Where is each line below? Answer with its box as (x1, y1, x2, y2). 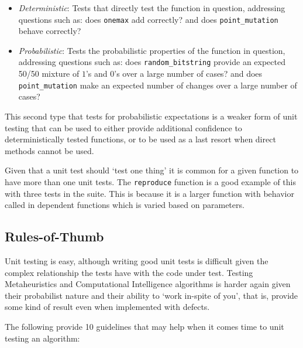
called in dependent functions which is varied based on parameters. (5, 199, 245, 211)
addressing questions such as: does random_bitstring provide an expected (18, 56, 286, 68)
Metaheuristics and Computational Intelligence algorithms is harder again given (5, 278, 291, 290)
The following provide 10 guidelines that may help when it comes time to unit (5, 320, 284, 332)
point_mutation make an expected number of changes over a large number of (18, 79, 297, 91)
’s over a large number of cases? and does (114, 67, 263, 80)
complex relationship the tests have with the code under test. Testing (5, 266, 253, 278)
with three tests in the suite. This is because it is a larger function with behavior (5, 187, 294, 199)
